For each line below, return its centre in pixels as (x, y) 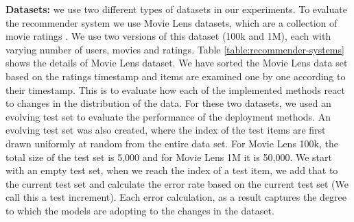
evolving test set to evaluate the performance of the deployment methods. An (168, 116)
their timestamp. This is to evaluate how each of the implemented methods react (175, 89)
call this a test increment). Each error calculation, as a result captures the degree (176, 197)
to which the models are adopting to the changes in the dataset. (140, 210)
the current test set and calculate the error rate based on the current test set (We (177, 183)
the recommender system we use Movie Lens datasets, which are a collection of (172, 22)
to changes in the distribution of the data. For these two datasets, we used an (168, 103)
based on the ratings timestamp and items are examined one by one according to (176, 76)
